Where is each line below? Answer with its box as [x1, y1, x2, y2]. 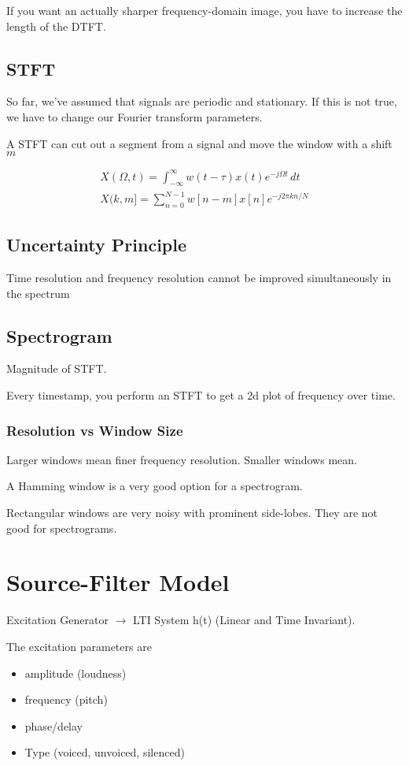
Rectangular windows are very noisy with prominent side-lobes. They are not [6, 504, 378, 521]
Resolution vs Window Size [6, 420, 183, 440]
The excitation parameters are [6, 638, 152, 654]
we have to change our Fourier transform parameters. [6, 108, 263, 125]
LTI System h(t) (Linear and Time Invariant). [132, 612, 356, 628]
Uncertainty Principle [6, 232, 187, 257]
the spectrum [6, 284, 70, 301]
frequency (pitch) [24, 691, 108, 708]
